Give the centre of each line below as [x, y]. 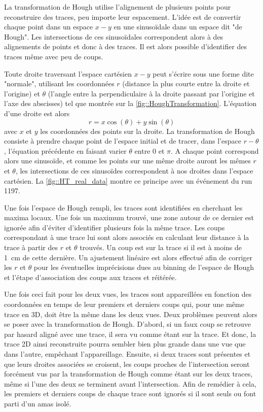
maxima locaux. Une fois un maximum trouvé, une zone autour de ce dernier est [129, 217]
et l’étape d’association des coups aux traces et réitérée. [90, 277]
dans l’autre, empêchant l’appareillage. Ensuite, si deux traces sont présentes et [127, 354]
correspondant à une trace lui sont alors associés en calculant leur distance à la [127, 237]
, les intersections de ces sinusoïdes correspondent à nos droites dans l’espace [134, 170]
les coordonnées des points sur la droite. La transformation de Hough [147, 131]
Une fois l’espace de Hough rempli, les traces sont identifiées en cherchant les [123, 207]
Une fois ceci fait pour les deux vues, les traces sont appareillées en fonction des [128, 294]
